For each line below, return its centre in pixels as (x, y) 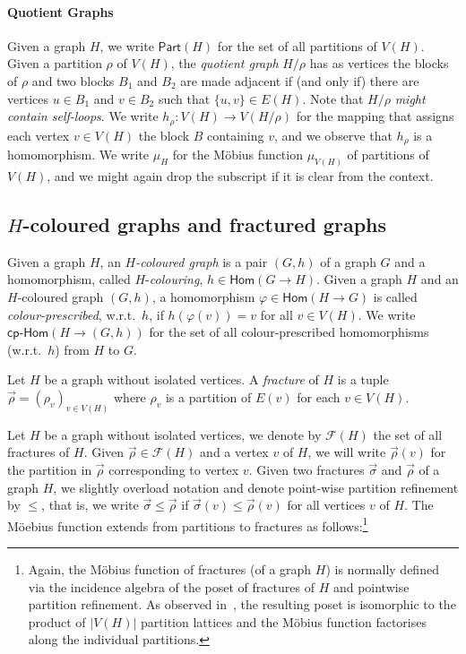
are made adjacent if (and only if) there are (300, 80)
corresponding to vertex (174, 469)
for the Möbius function (237, 155)
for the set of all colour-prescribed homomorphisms (289, 332)
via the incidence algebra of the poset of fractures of (171, 586)
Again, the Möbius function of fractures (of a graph (170, 568)
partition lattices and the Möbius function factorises (284, 621)
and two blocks (73, 80)
